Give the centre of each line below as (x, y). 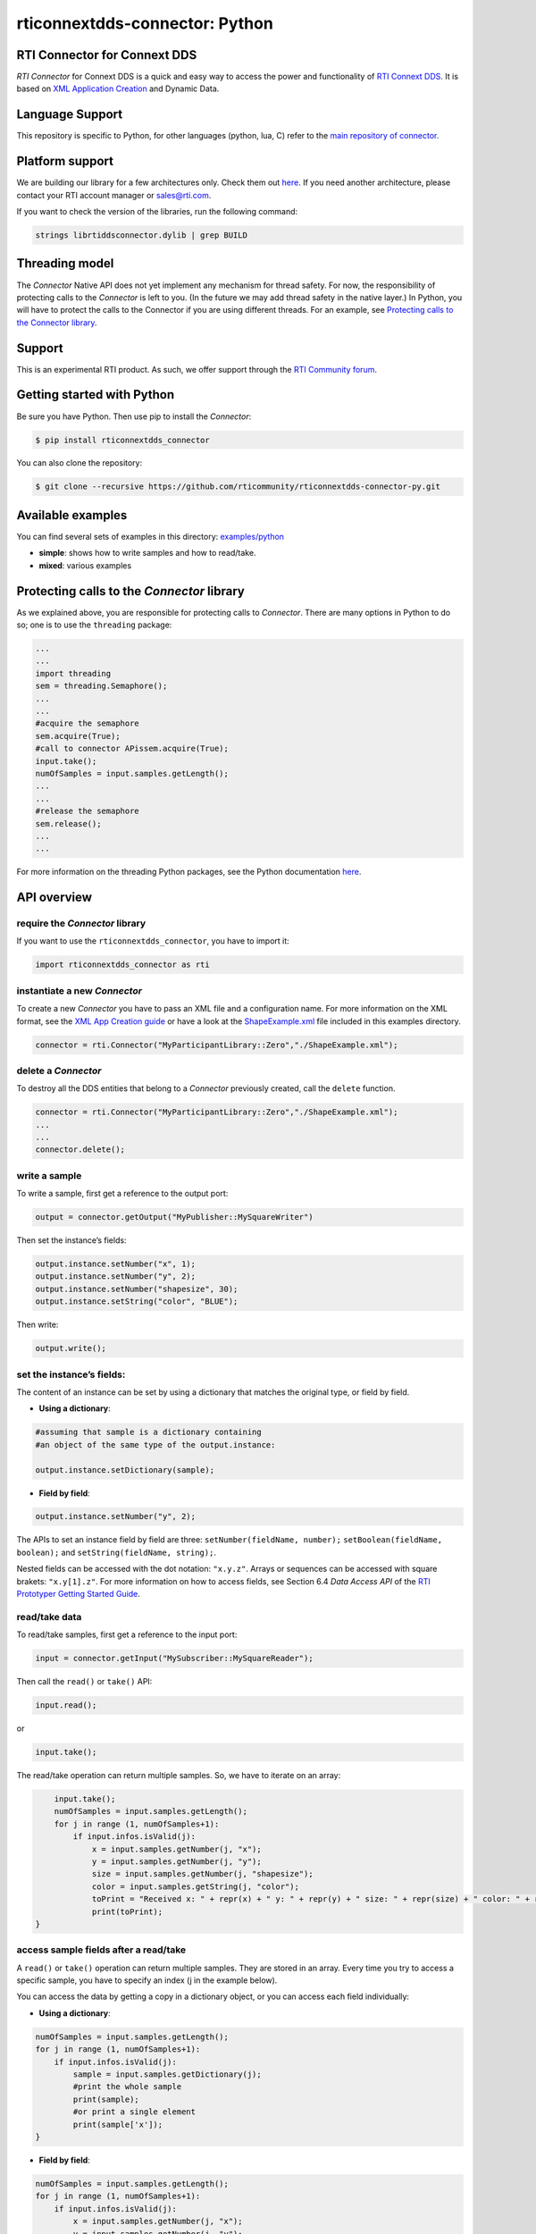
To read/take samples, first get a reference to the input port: (127, 1634)
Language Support (70, 115)
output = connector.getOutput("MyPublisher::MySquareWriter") (174, 1217)
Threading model (65, 264)
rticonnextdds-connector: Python (145, 23)
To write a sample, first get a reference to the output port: (122, 1194)
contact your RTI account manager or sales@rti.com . (114, 195)
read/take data (49, 1617)
